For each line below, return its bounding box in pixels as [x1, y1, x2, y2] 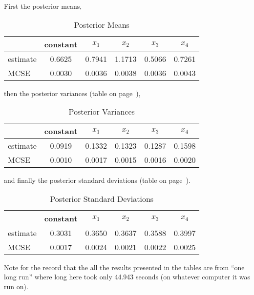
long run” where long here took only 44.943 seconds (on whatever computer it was [4, 272, 251, 282]
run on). [4, 281, 28, 291]
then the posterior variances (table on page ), [4, 88, 141, 98]
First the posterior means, [4, 1, 82, 11]
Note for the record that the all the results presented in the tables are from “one [4, 262, 245, 272]
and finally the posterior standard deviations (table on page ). [4, 175, 190, 185]
